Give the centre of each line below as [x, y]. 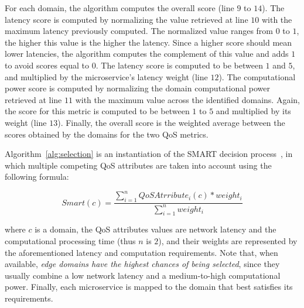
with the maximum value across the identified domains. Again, [187, 99]
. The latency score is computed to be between [179, 65]
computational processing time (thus [70, 240]
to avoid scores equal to [47, 65]
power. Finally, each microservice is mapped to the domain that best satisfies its [149, 287]
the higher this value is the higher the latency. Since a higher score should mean [148, 42]
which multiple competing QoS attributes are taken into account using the [138, 165]
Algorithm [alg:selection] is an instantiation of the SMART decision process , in [149, 154]
